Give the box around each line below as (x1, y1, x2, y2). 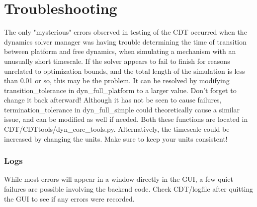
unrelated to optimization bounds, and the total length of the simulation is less (4, 65, 245, 76)
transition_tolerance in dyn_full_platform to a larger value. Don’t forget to (4, 85, 237, 95)
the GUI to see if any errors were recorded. (4, 193, 135, 204)
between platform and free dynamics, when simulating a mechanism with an (4, 46, 236, 56)
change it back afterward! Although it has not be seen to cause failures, (4, 95, 222, 105)
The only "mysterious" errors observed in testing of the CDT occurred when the (4, 27, 247, 37)
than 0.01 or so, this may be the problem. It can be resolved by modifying (4, 75, 230, 86)
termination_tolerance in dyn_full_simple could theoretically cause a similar (4, 104, 240, 114)
